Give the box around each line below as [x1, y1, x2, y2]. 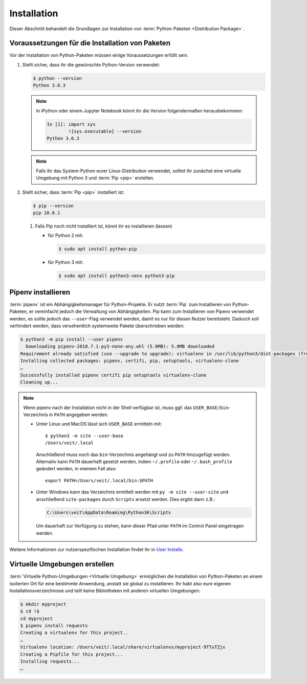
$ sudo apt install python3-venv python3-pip [58, 273, 175, 279]
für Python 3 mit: [48, 259, 83, 265]
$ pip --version [33, 202, 74, 209]
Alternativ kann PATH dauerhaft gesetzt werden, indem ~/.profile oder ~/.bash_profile [36, 458, 232, 465]
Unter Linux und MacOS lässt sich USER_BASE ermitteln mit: [36, 421, 162, 427]
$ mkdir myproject [20, 601, 67, 607]
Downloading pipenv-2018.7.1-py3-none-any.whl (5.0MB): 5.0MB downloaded [26, 344, 215, 350]
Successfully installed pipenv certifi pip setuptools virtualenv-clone [20, 372, 207, 378]
